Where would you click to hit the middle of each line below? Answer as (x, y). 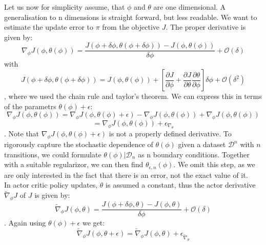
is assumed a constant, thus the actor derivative (181, 185)
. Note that (22, 134)
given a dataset (202, 144)
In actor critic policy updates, (51, 185)
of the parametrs (30, 106)
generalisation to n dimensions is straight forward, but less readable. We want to (131, 17)
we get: (94, 223)
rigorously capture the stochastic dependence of (79, 144)
